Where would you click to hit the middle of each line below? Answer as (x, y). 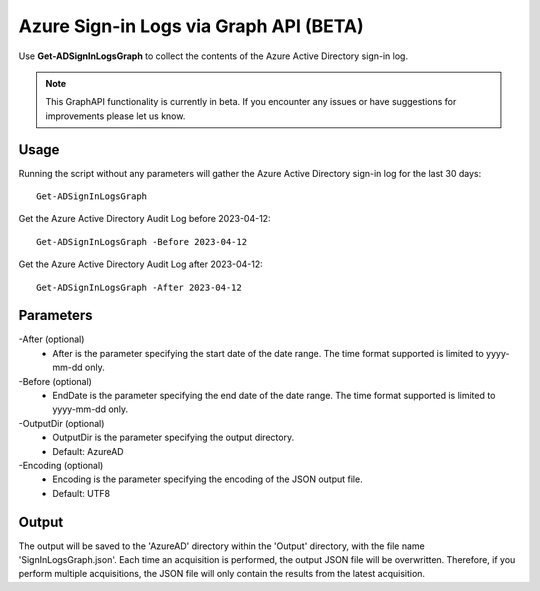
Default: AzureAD (88, 451)
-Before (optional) (55, 381)
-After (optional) (51, 339)
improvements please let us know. (115, 116)
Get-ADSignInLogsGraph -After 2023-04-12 (139, 287)
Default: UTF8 (81, 493)
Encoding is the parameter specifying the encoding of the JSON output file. (208, 479)
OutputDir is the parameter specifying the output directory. (173, 437)
